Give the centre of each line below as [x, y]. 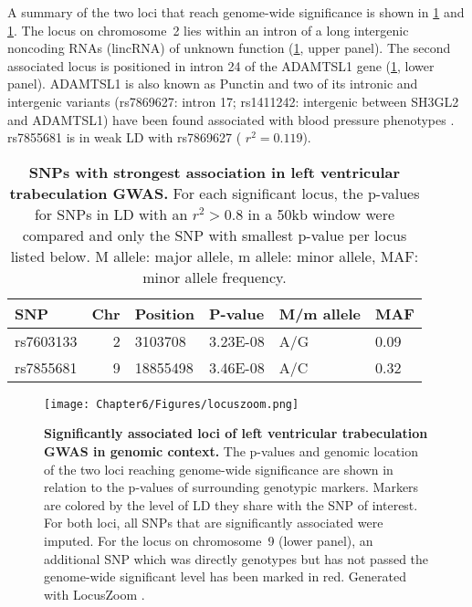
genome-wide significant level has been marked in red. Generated [226, 576]
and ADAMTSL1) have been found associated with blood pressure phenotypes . [231, 119]
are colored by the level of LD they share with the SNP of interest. [231, 504]
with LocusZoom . [94, 594]
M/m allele [320, 313]
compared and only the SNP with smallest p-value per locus [215, 235]
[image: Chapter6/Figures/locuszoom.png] [172, 404]
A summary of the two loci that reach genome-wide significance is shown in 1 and [236, 12]
